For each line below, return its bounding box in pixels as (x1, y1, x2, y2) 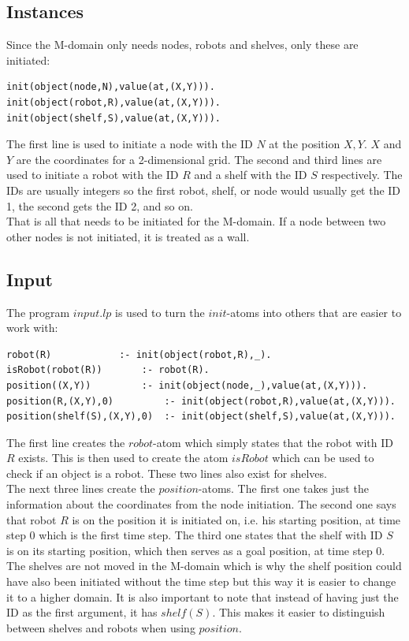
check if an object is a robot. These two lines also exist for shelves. (6, 464, 327, 481)
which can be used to (272, 449, 374, 466)
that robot (6, 511, 57, 527)
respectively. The (321, 166, 403, 183)
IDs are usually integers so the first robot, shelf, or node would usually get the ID (6, 181, 401, 198)
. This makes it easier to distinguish (212, 604, 385, 621)
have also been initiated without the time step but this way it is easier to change (6, 573, 396, 590)
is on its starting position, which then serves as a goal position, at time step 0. (6, 542, 385, 558)
